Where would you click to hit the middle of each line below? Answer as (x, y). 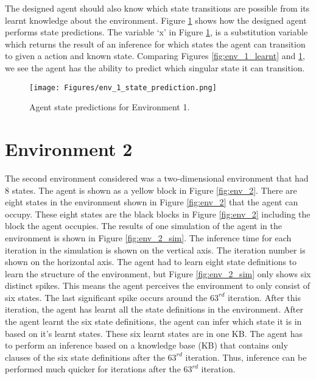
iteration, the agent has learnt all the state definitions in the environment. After (154, 309)
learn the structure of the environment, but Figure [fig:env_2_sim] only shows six (158, 273)
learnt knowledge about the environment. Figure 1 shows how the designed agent (156, 20)
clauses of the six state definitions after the (85, 357)
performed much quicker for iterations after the (93, 369)
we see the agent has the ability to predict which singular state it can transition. (155, 67)
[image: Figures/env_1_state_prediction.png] (123, 87)
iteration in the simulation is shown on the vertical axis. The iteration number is (155, 250)
